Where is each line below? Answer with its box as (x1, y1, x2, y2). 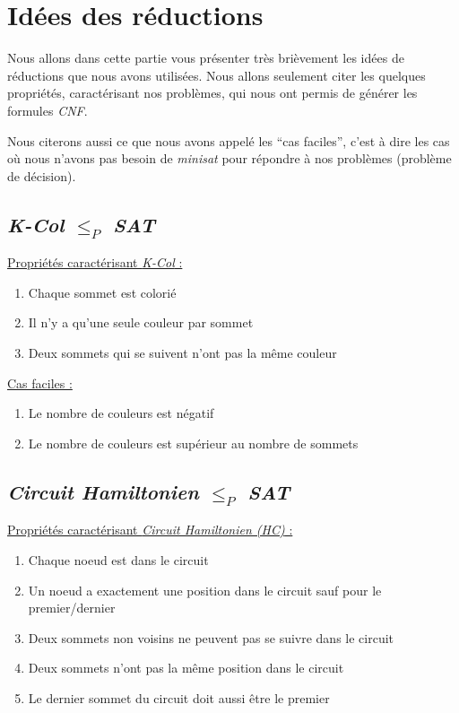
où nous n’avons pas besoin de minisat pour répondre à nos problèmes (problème (7, 149, 452, 168)
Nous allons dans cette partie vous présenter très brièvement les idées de (7, 48, 404, 67)
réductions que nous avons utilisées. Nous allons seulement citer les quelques (7, 65, 426, 84)
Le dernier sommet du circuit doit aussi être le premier (28, 689, 330, 707)
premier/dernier (28, 598, 116, 617)
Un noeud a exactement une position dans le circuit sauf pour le (28, 580, 382, 599)
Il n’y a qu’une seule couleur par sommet (28, 313, 254, 332)
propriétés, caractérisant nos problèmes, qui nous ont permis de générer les (7, 83, 418, 102)
